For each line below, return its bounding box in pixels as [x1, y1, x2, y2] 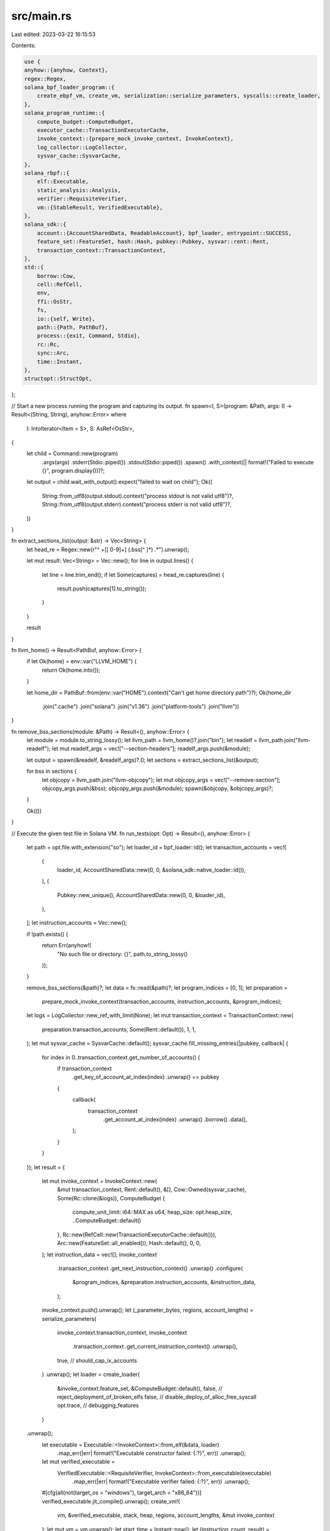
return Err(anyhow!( [42, 942, 92, 949]
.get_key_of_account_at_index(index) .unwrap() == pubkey [72, 1074, 219, 1081]
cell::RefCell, [37, 281, 82, 288]
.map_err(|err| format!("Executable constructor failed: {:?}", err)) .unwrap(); [57, 1449, 246, 1457]
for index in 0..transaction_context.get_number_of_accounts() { [42, 1053, 200, 1061]
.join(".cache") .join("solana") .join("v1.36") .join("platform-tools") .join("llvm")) [42, 702, 240, 710]
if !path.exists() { [26, 930, 68, 938]
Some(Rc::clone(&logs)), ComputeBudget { [57, 1194, 165, 1202]
